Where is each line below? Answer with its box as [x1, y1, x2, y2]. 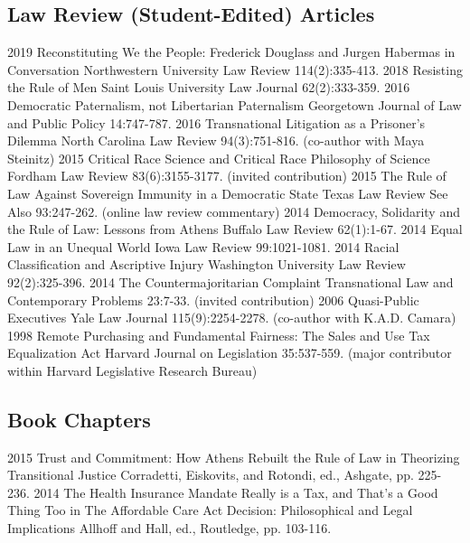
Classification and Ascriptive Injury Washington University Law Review [7, 255, 406, 274]
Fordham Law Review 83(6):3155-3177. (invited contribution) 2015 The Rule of [7, 166, 446, 185]
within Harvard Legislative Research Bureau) [7, 360, 258, 379]
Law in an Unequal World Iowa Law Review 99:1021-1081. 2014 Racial [7, 237, 399, 256]
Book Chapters [7, 405, 151, 433]
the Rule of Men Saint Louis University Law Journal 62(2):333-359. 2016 [7, 78, 410, 97]
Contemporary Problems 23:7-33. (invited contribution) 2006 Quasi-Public [7, 290, 419, 309]
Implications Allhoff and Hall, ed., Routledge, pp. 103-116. [7, 519, 332, 538]
